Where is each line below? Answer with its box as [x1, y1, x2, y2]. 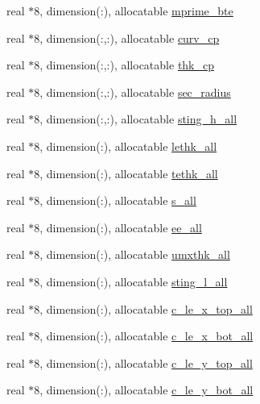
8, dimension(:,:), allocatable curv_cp [34, 29, 220, 46]
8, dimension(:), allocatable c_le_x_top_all [34, 300, 253, 317]
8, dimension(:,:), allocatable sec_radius [34, 83, 231, 100]
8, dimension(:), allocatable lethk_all [34, 137, 217, 154]
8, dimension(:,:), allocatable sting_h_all [34, 110, 237, 127]
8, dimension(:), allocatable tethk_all [34, 165, 218, 181]
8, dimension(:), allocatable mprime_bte [34, 2, 233, 19]
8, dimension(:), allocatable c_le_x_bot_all [34, 327, 254, 344]
